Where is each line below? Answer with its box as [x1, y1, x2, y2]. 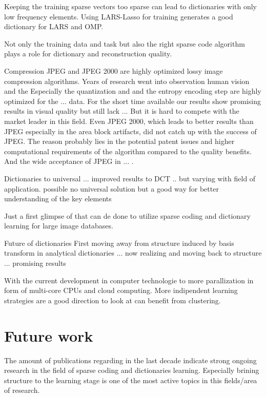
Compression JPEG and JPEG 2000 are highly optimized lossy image [4, 65, 223, 76]
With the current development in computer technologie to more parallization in [4, 275, 254, 285]
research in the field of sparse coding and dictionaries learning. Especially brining [4, 365, 259, 375]
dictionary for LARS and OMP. [4, 21, 104, 32]
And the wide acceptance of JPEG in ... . [4, 156, 134, 166]
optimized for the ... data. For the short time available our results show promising [4, 95, 261, 106]
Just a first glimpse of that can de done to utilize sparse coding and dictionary [4, 210, 251, 221]
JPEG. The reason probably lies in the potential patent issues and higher [4, 136, 235, 147]
